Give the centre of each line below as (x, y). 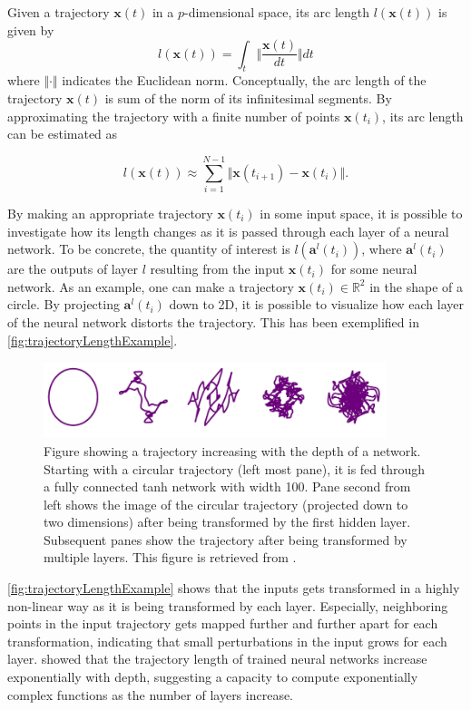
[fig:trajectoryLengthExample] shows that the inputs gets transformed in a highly (234, 588)
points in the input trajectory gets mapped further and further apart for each (223, 623)
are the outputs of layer (73, 269)
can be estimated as (63, 134)
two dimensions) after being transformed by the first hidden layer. (227, 522)
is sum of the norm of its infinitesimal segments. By (248, 98)
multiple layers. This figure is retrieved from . (170, 557)
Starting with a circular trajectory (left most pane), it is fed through (235, 468)
